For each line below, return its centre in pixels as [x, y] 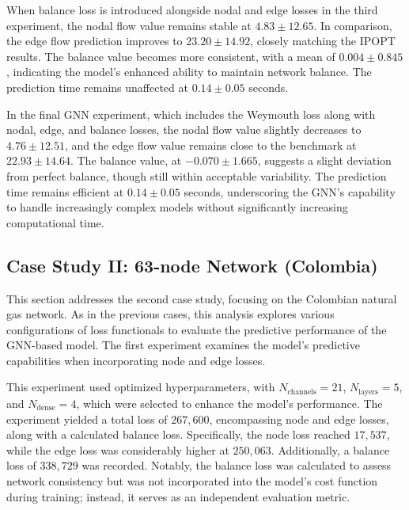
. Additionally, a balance [330, 449]
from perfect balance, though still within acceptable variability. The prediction [197, 175]
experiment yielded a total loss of [87, 419]
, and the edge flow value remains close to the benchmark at [210, 145]
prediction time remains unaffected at [97, 87]
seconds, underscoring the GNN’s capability [290, 191]
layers [369, 392]
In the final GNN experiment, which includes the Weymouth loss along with [191, 114]
